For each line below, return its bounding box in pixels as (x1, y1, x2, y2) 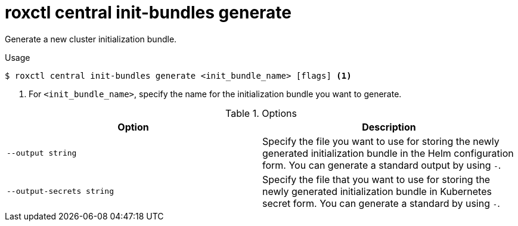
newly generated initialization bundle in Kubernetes (262, 185, 492, 197)
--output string (7, 148, 77, 158)
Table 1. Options (225, 107, 297, 119)
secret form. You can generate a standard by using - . (262, 197, 500, 209)
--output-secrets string (7, 187, 114, 196)
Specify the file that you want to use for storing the (262, 173, 491, 185)
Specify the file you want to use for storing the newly (262, 135, 500, 147)
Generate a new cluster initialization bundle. (5, 33, 177, 44)
